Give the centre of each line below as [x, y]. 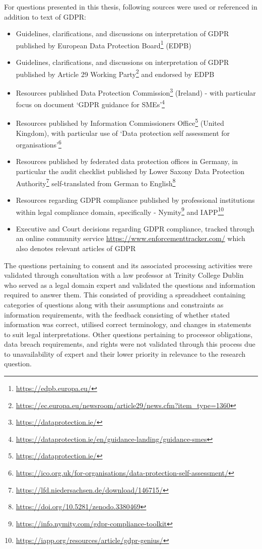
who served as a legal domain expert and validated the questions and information [130, 285]
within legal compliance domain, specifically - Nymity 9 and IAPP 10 [120, 211]
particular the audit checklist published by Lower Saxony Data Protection [130, 171]
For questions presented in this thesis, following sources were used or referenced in [131, 7]
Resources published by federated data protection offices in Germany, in [127, 161]
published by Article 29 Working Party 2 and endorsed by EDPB [115, 73]
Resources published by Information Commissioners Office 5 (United [120, 122]
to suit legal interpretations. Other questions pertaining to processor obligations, [128, 334]
